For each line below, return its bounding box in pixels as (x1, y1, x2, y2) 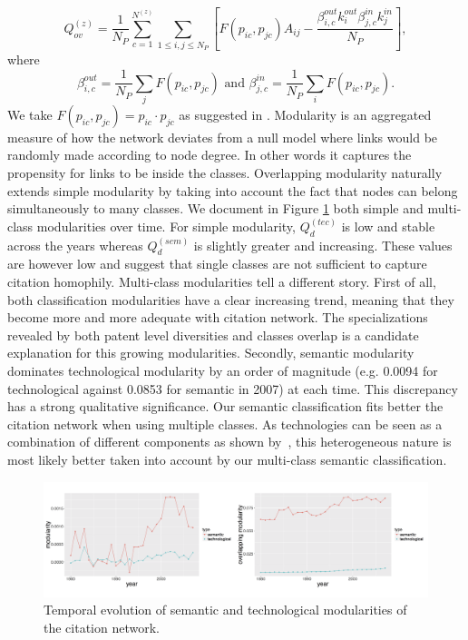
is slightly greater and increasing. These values (193, 235, 453, 254)
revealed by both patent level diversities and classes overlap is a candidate (7, 325, 419, 344)
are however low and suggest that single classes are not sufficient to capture (7, 254, 427, 273)
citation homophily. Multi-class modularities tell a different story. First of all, (7, 272, 436, 291)
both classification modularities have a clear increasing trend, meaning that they (7, 290, 454, 309)
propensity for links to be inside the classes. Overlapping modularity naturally (7, 163, 443, 182)
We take (7, 104, 53, 123)
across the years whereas (7, 235, 143, 254)
